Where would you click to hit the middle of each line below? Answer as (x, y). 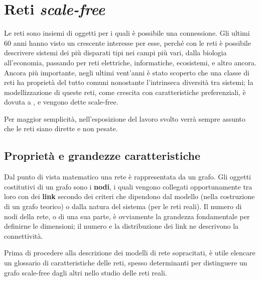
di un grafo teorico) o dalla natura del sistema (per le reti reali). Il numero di (123, 206)
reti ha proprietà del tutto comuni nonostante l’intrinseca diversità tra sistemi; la (129, 82)
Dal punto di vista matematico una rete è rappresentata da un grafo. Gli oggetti (127, 177)
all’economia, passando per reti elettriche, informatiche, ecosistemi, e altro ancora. (130, 62)
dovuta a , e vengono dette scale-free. (61, 102)
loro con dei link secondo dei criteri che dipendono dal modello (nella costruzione (129, 196)
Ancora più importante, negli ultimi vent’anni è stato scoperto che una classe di (127, 72)
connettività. (24, 236)
